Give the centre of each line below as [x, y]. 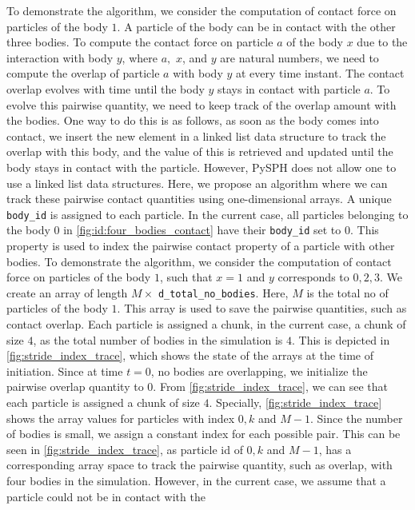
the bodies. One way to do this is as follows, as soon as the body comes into [193, 120]
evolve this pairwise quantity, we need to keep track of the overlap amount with [202, 104]
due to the [382, 42]
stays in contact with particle [289, 88]
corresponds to [313, 277]
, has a [335, 449]
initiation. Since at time [65, 371]
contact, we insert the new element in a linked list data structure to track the [196, 135]
